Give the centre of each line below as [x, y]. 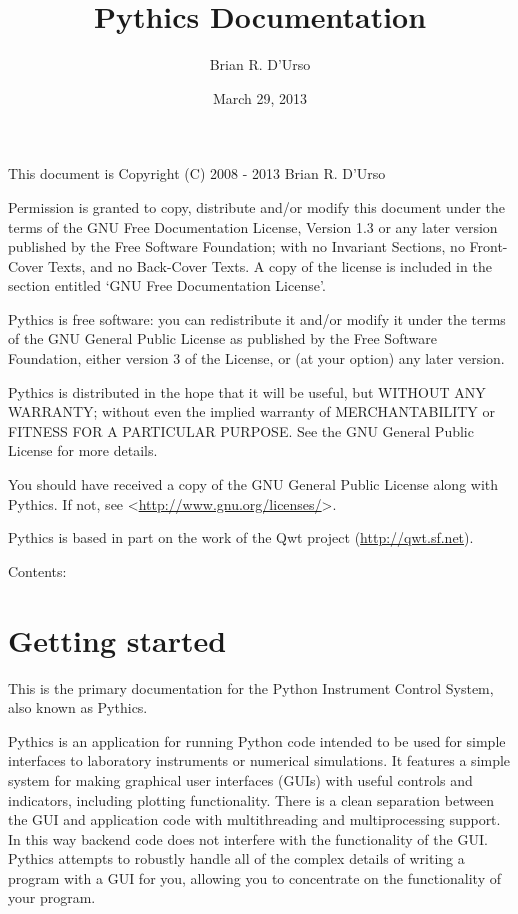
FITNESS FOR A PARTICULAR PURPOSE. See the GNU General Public [241, 430]
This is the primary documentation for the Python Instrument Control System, [251, 687]
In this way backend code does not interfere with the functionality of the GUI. [248, 838]
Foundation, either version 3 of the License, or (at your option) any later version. [256, 358]
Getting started [117, 639]
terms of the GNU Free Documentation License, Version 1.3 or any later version [253, 226]
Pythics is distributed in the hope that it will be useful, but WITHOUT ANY [247, 391]
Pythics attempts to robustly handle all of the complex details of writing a [236, 858]
